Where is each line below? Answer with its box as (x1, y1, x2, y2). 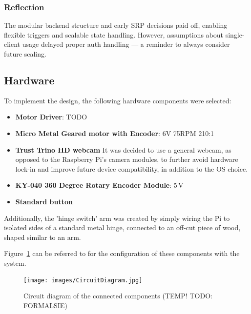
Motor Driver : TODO (15, 112, 87, 122)
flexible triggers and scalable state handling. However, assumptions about (4, 29, 223, 39)
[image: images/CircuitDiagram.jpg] (23, 276, 143, 284)
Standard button (15, 196, 73, 206)
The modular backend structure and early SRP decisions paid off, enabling (4, 20, 228, 30)
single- (225, 29, 245, 39)
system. (4, 257, 26, 268)
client (4, 39, 21, 49)
